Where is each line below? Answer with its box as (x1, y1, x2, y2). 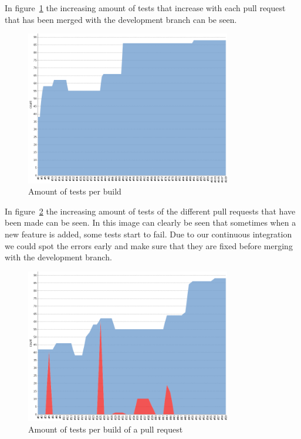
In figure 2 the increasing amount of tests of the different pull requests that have (5, 205, 296, 217)
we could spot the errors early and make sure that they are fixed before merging (5, 239, 293, 252)
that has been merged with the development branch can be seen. (5, 13, 237, 25)
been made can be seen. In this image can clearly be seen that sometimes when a (5, 216, 296, 229)
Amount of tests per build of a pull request (28, 423, 183, 435)
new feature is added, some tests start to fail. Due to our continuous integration (5, 227, 292, 240)
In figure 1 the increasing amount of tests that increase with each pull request (5, 2, 286, 14)
